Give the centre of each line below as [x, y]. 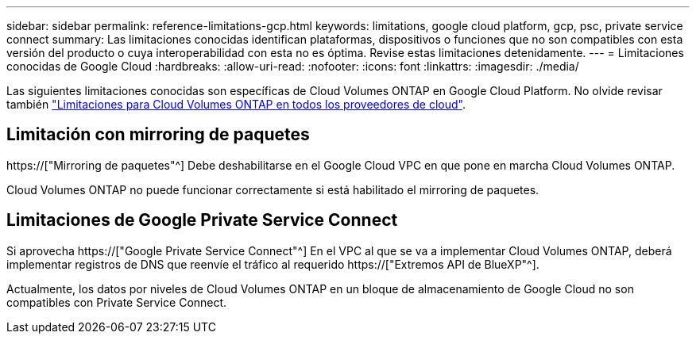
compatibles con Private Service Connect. [117, 302]
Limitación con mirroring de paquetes [158, 135]
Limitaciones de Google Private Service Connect [202, 220]
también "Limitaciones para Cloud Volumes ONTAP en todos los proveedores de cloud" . [236, 104]
